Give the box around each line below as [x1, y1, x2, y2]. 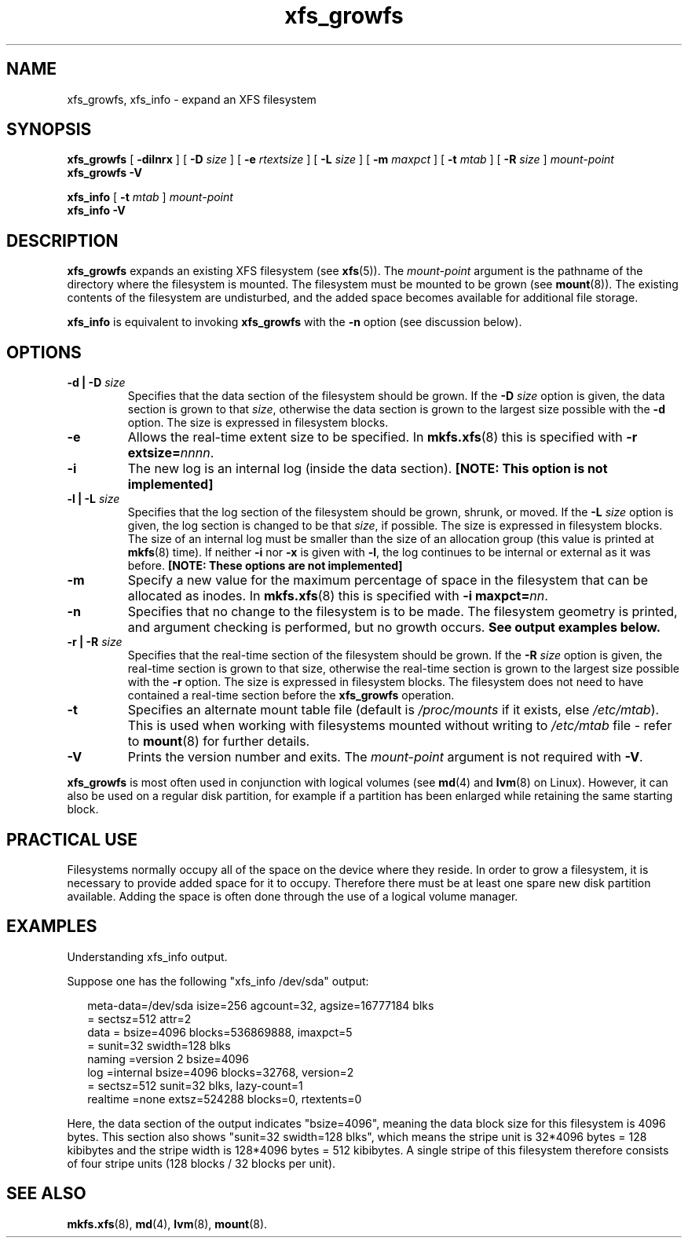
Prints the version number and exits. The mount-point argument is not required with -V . [127, 749, 643, 765]
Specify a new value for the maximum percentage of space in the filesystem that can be [127, 572, 648, 589]
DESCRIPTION [6, 230, 119, 251]
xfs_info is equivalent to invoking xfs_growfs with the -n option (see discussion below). [67, 315, 522, 329]
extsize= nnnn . [127, 445, 214, 461]
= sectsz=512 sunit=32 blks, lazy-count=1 [87, 1078, 303, 1092]
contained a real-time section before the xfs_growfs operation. [127, 688, 455, 703]
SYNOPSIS [6, 119, 92, 140]
